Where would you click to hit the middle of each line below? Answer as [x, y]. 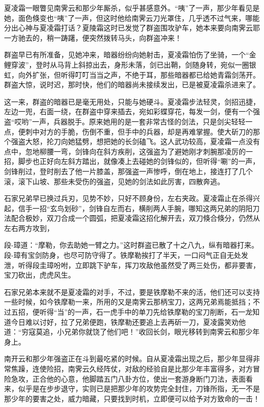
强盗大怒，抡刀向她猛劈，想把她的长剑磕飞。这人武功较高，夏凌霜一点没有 [135, 141]
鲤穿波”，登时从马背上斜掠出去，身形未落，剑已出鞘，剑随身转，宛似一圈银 [130, 64]
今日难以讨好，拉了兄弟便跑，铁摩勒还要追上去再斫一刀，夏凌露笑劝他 [128, 321]
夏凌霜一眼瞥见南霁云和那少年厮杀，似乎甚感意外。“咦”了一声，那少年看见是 [132, 8]
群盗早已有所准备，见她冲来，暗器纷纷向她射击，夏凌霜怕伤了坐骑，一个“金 [130, 55]
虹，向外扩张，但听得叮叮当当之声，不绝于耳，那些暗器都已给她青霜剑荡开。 [132, 74]
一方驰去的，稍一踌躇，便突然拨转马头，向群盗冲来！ [93, 37]
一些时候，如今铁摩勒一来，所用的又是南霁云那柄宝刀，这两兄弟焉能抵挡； [128, 302]
